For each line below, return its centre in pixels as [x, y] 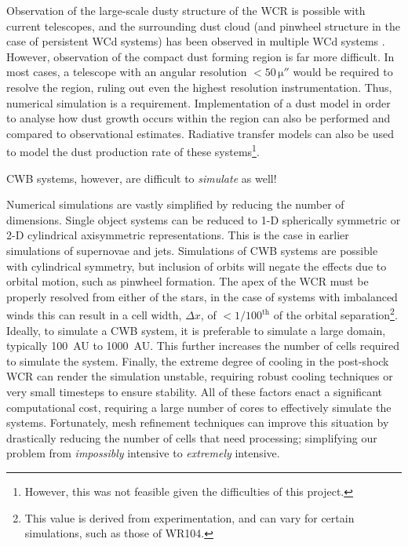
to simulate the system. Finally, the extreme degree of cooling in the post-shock [198, 360]
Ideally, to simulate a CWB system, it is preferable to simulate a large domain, [196, 330]
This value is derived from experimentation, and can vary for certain [189, 517]
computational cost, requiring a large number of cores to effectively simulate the [199, 407]
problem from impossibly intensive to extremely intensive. [143, 453]
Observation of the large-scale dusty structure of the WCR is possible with [186, 10]
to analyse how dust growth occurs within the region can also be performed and [199, 118]
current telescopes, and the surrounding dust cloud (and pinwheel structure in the [203, 25]
